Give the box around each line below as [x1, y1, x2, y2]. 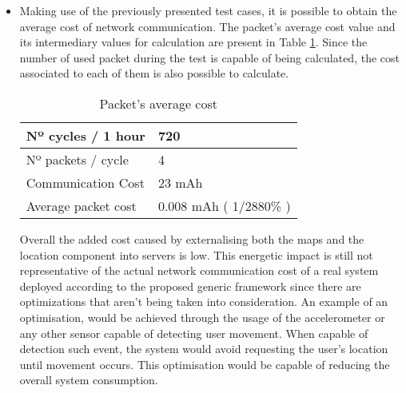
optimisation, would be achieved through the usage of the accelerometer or [19, 308, 385, 325]
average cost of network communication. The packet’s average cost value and [19, 18, 396, 34]
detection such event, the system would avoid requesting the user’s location [19, 340, 388, 357]
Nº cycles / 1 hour [26, 125, 145, 145]
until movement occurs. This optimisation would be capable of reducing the [19, 355, 390, 372]
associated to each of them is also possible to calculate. [19, 65, 289, 81]
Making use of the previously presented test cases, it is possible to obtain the [19, 2, 397, 18]
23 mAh [157, 173, 203, 192]
